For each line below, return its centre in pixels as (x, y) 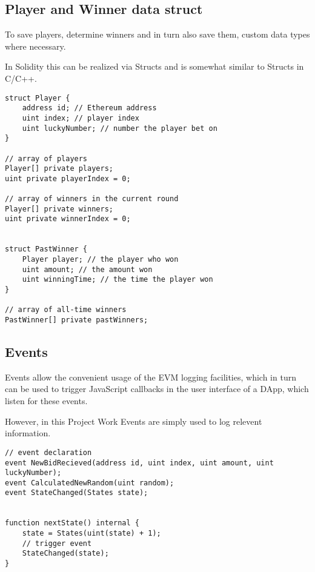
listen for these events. (46, 401)
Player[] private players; (59, 169)
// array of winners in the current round (92, 199)
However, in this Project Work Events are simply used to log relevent (134, 421)
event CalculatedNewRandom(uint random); (90, 483)
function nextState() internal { (72, 523)
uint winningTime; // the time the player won (118, 280)
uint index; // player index (81, 118)
